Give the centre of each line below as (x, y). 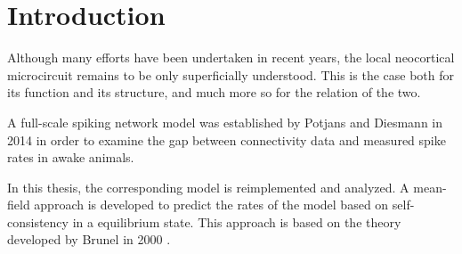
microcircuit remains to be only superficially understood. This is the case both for (231, 74)
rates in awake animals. (71, 157)
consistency (38, 221)
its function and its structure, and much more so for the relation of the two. (214, 92)
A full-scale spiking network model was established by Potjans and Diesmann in (225, 122)
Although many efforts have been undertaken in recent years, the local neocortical (231, 57)
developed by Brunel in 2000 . (89, 239)
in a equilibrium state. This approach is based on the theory (237, 221)
